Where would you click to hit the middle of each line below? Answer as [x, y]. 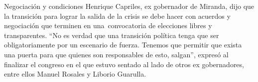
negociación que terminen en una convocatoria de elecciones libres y [108, 25]
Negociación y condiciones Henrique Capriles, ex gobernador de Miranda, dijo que [129, 6]
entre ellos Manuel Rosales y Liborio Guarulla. [75, 74]
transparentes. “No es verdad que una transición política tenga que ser [112, 35]
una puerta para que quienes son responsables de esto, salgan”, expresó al [116, 54]
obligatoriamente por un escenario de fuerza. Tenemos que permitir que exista [123, 45]
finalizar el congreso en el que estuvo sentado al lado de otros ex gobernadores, [124, 64]
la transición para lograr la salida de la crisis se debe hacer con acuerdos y [117, 16]
